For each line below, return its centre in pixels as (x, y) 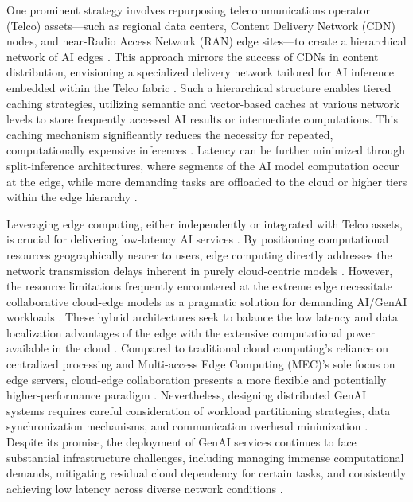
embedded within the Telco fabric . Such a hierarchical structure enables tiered (199, 87)
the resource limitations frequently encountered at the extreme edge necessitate (200, 286)
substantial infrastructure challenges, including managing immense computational (205, 457)
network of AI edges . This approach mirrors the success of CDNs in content (193, 56)
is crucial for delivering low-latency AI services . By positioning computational (198, 239)
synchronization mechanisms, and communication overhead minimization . (187, 426)
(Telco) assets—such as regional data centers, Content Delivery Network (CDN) (201, 25)
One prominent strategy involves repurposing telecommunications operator (189, 10)
